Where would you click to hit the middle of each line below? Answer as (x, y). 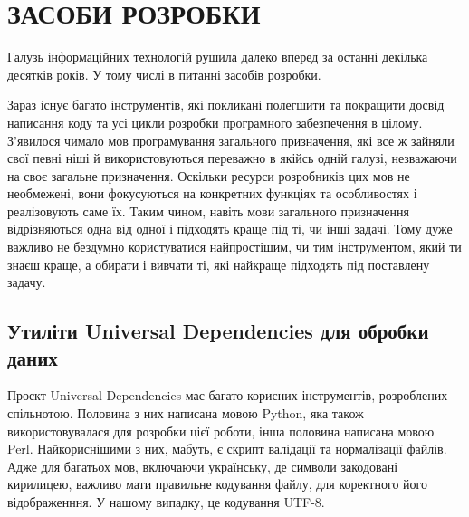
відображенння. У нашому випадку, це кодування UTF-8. (166, 502)
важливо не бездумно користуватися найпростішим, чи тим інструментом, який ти (234, 247)
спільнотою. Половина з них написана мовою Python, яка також (186, 413)
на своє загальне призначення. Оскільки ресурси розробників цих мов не (209, 175)
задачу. (27, 282)
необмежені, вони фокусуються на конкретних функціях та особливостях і (212, 193)
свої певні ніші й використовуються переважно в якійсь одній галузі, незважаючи (232, 158)
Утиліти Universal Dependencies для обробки (218, 331)
